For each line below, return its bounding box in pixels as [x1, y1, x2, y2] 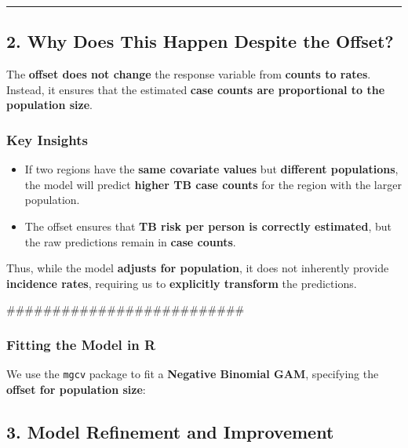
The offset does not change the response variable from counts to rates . [6, 66, 371, 82]
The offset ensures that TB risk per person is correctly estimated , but [24, 217, 392, 234]
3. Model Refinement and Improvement [6, 419, 334, 443]
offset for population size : [6, 381, 146, 397]
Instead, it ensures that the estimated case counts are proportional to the [6, 81, 385, 97]
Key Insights [6, 129, 88, 149]
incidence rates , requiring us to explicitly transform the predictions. [6, 275, 357, 291]
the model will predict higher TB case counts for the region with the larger [24, 176, 402, 192]
